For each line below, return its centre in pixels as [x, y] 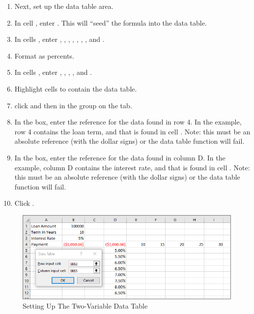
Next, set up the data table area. [64, 6]
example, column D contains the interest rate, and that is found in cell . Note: [132, 167]
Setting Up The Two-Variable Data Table [85, 306]
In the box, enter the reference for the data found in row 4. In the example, [128, 122]
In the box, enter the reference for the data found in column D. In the [120, 157]
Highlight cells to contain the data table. [76, 88]
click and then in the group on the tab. [73, 105]
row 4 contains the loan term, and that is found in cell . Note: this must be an [132, 131]
